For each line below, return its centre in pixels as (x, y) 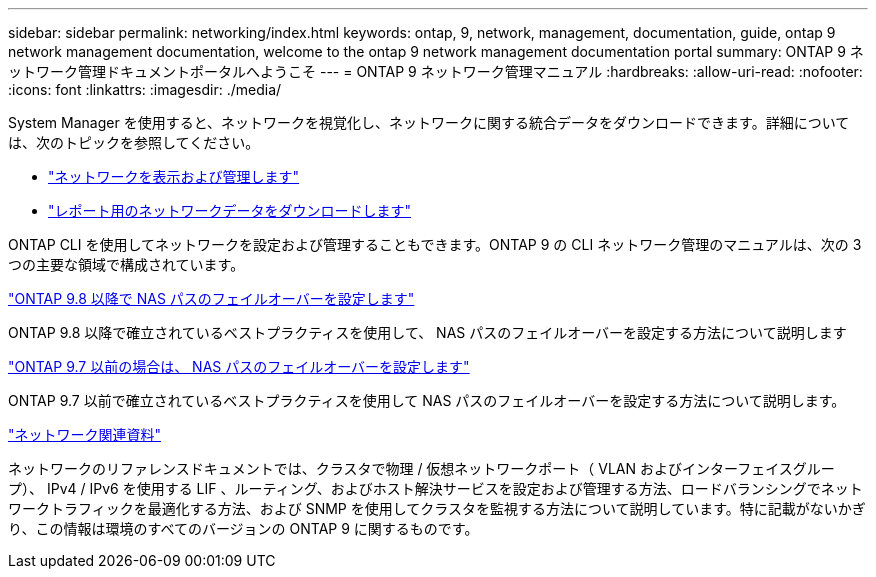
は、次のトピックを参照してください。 (134, 142)
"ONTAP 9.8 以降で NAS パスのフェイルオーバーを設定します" (211, 298)
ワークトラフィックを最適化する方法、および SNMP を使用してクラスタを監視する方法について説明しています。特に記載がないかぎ (437, 508)
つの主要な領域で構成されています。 (126, 264)
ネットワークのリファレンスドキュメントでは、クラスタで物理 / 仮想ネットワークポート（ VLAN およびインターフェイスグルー (421, 468)
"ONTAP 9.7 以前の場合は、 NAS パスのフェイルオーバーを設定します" (239, 366)
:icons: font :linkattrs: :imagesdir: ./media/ (145, 89)
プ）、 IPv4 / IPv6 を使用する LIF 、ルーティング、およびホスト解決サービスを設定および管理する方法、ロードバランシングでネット (435, 488)
